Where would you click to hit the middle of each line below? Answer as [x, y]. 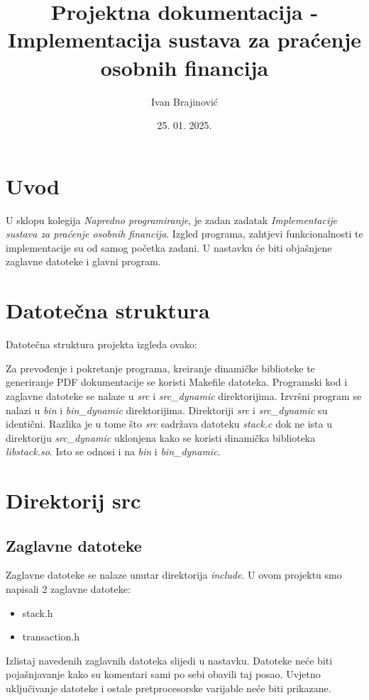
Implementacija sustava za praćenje [184, 39]
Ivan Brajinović [184, 101]
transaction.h [51, 637]
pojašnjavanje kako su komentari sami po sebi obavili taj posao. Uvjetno [163, 674]
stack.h [38, 612]
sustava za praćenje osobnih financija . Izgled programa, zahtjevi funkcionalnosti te [184, 234]
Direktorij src [73, 500]
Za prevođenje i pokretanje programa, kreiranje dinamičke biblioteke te [160, 368]
